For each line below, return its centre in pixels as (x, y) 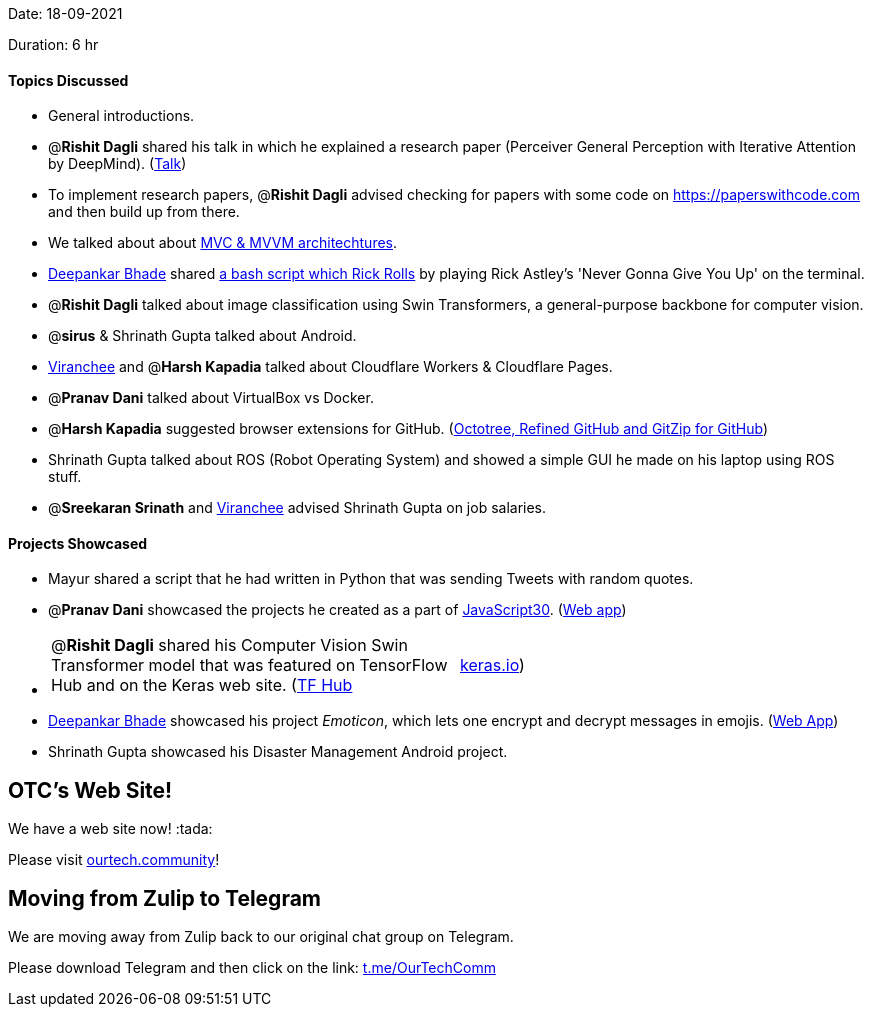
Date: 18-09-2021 (65, 13)
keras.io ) (492, 665)
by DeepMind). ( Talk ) (117, 164)
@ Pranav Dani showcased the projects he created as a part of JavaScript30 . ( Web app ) (337, 610)
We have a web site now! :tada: (110, 829)
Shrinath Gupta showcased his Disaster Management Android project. (278, 752)
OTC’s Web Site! (90, 790)
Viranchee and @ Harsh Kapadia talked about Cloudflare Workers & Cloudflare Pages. (330, 367)
